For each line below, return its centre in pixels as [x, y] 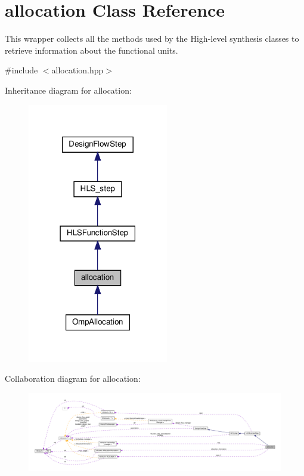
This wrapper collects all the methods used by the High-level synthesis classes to [152, 38]
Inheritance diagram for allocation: [68, 90]
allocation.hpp [77, 70]
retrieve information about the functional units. [91, 50]
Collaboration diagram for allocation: [73, 378]
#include [21, 70]
